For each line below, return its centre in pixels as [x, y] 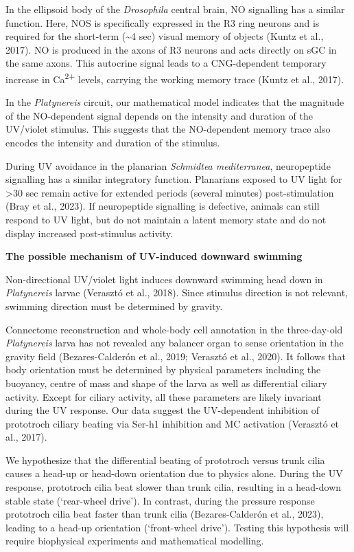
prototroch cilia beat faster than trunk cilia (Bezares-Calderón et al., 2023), [165, 514]
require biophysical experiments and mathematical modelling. [135, 541]
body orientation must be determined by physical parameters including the [163, 369]
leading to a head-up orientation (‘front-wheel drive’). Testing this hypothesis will [177, 527]
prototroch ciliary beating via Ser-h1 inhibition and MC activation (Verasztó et [173, 423]
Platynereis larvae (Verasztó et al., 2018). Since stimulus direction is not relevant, [177, 292]
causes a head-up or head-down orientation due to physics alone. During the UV [174, 473]
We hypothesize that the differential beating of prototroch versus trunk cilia [165, 460]
